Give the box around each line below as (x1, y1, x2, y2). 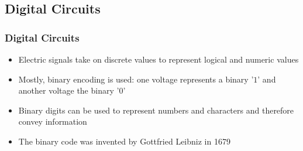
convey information (18, 115, 87, 128)
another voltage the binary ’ (18, 84, 119, 97)
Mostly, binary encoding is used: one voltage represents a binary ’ (18, 73, 254, 85)
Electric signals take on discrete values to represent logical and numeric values (18, 53, 299, 65)
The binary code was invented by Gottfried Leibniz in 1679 (18, 135, 230, 147)
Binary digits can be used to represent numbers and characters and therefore (18, 104, 294, 116)
